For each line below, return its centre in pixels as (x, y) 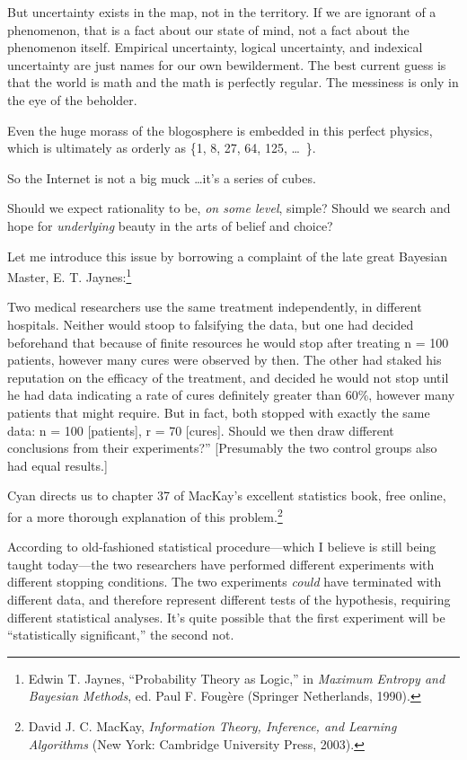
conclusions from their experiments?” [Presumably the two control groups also (222, 448)
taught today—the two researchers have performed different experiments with (221, 564)
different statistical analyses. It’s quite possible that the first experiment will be (226, 617)
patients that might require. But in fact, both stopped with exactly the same (219, 412)
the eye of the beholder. (72, 99)
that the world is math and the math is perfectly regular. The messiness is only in (233, 82)
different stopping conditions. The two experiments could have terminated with (225, 582)
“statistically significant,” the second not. (121, 635)
